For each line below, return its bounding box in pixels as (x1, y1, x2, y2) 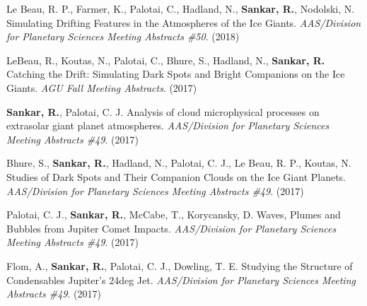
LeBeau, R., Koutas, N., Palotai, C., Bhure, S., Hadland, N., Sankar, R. (6, 52, 325, 67)
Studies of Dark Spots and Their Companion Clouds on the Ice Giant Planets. (6, 169, 346, 184)
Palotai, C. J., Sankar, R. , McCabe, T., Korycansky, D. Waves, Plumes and (6, 207, 341, 222)
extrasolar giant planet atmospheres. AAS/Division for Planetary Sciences (6, 118, 330, 133)
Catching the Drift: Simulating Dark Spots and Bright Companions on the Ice (6, 66, 345, 81)
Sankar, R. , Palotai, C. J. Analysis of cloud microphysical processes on (6, 104, 320, 119)
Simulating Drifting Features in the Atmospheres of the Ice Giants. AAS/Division (6, 15, 361, 30)
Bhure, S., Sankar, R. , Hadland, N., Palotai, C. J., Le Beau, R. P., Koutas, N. (6, 155, 351, 170)
